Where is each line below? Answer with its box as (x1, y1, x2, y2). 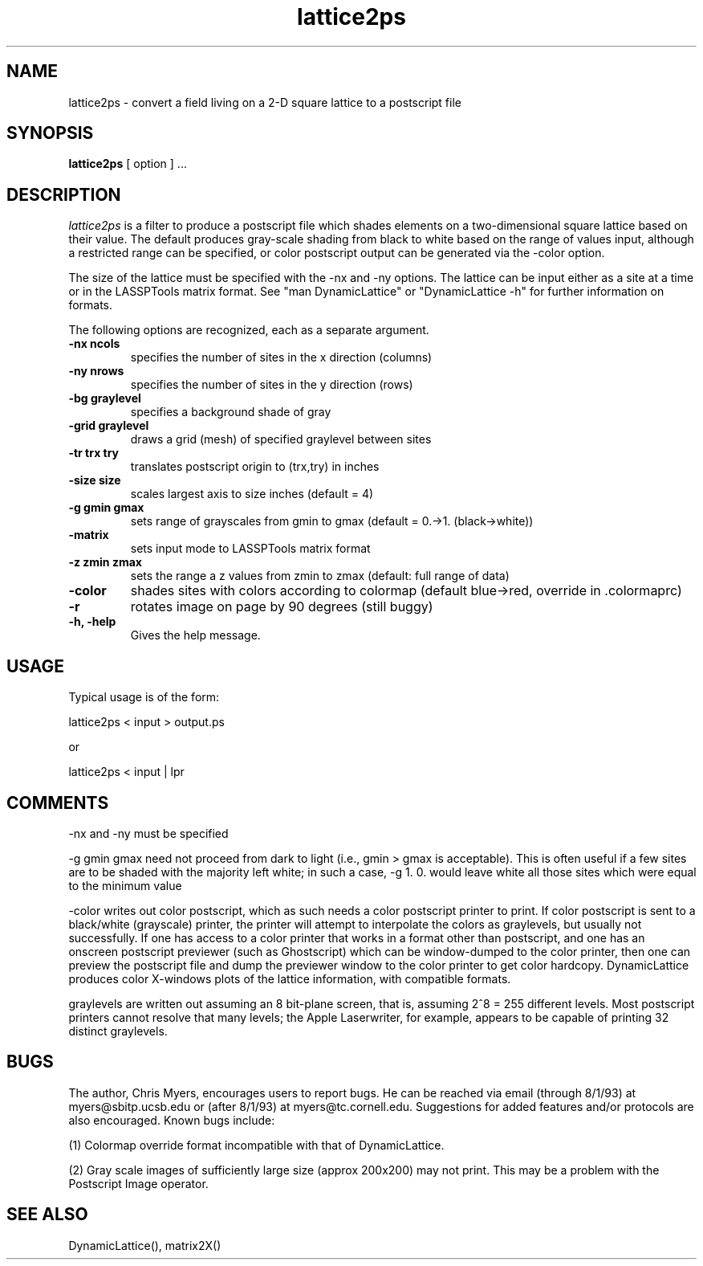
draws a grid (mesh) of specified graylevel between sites (130, 432, 432, 447)
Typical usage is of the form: (68, 690, 220, 704)
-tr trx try (68, 446, 120, 460)
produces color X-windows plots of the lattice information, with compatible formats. (68, 971, 511, 986)
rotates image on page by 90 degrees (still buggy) (130, 598, 433, 615)
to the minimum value (68, 878, 182, 892)
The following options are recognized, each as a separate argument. (68, 323, 429, 337)
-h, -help (68, 615, 116, 629)
